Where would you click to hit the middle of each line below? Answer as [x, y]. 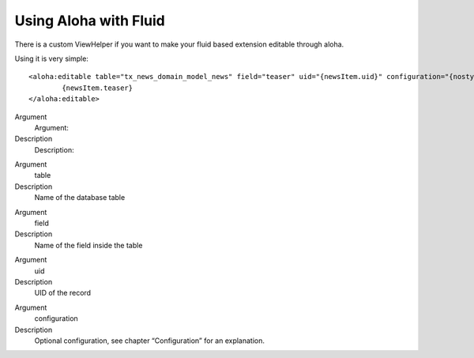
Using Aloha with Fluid [90, 21]
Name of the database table [80, 198]
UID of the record [62, 293]
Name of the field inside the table [88, 245]
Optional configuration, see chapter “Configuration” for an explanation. [149, 341]
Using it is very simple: [51, 58]
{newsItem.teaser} [98, 88]
